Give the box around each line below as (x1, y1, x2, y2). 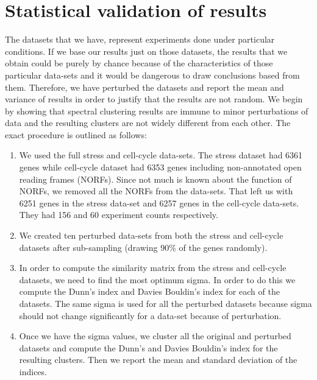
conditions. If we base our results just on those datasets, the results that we (5, 44, 288, 57)
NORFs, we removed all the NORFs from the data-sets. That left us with (19, 185, 293, 197)
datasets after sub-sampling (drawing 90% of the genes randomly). (19, 241, 268, 253)
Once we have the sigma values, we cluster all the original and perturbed (19, 329, 291, 342)
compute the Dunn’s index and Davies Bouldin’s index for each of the (19, 285, 280, 298)
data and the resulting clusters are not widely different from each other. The (5, 116, 291, 129)
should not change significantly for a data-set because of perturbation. (19, 309, 282, 322)
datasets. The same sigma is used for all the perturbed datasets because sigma (19, 297, 312, 309)
